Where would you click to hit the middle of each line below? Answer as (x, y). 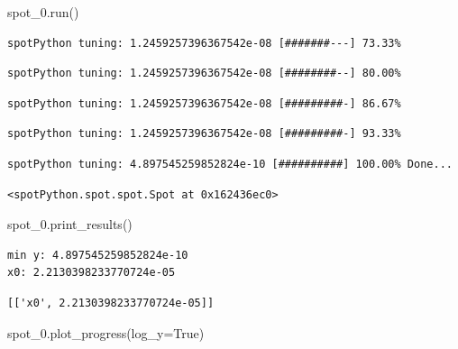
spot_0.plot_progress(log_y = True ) (106, 332)
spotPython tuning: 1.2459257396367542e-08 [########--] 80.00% (204, 73)
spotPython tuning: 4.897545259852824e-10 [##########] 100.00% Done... (230, 164)
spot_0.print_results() (70, 224)
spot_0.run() (43, 12)
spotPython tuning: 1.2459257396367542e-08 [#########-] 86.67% (204, 103)
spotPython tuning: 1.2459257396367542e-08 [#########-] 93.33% (204, 134)
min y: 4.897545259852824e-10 (98, 255)
